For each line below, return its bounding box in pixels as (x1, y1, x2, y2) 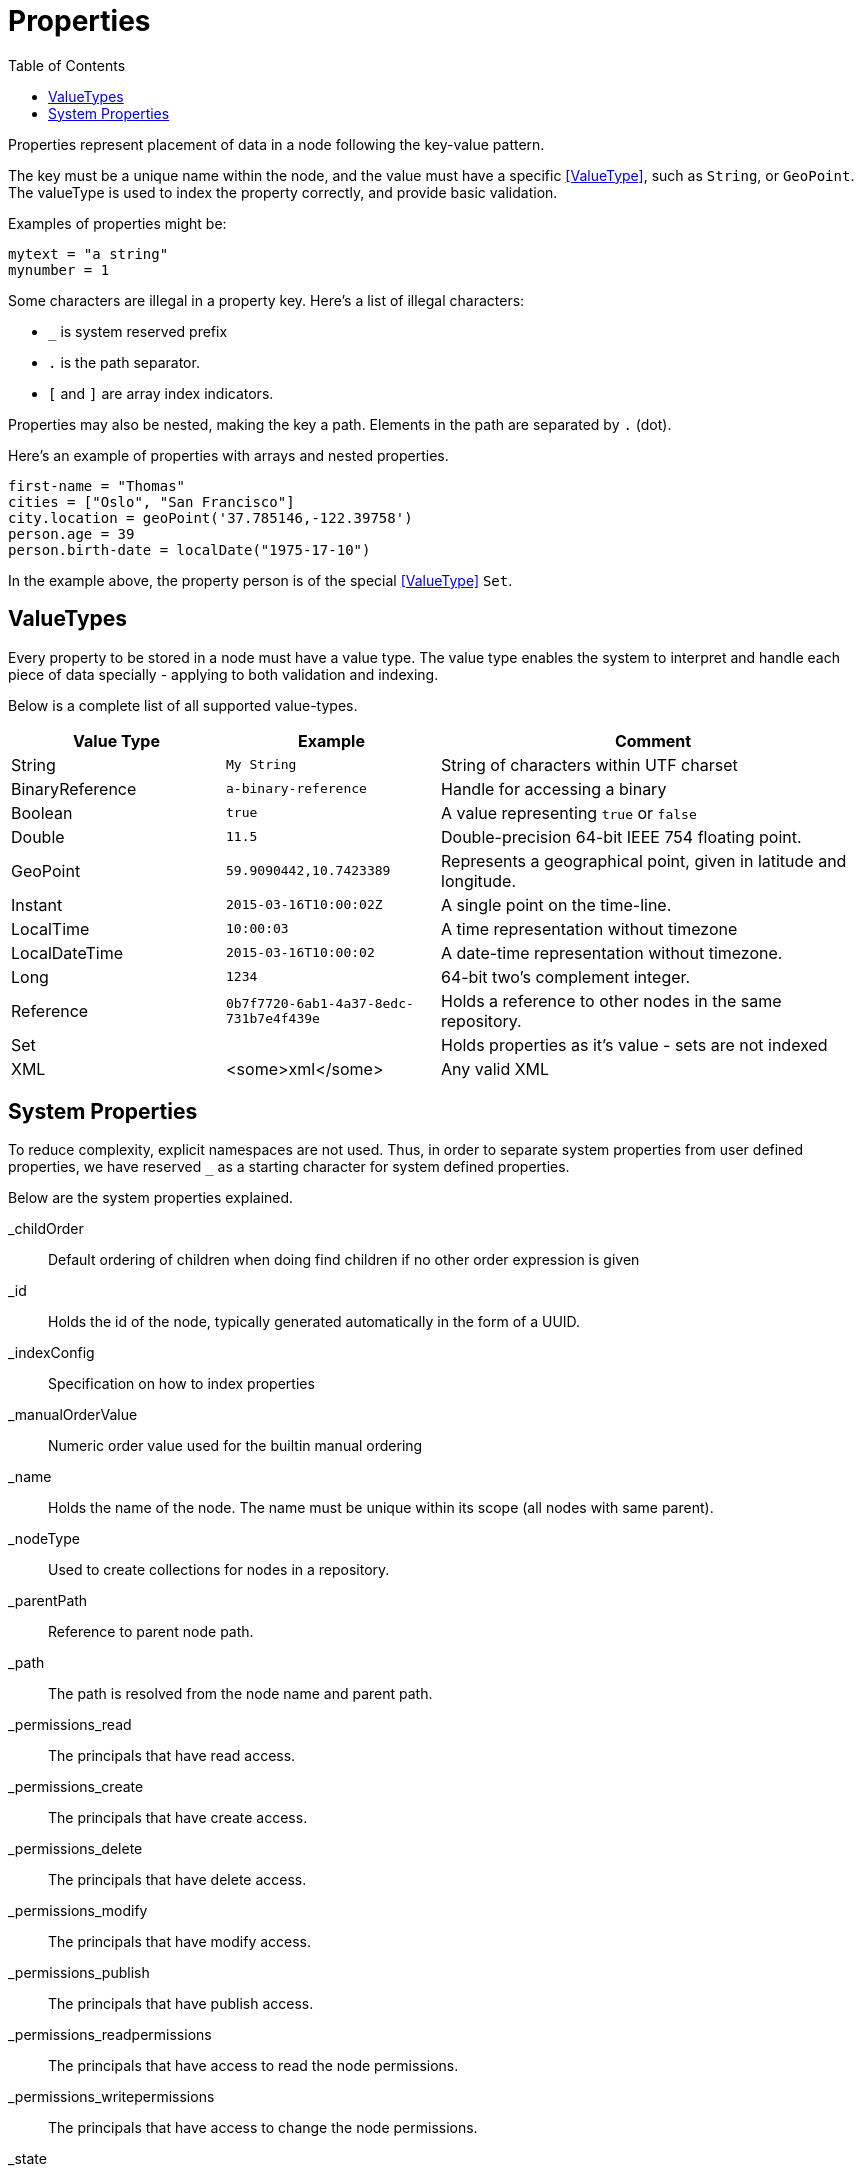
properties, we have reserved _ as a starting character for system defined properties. (8, 1158, 570, 1176)
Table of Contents (8, 56, 126, 74)
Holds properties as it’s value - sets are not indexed (441, 1034, 828, 1055)
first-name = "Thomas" (8, 477, 186, 494)
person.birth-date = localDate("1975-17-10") (8, 541, 371, 558)
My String (226, 757, 297, 773)
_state (8, 2150, 47, 2168)
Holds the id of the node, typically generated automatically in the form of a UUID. (48, 1313, 581, 1331)
